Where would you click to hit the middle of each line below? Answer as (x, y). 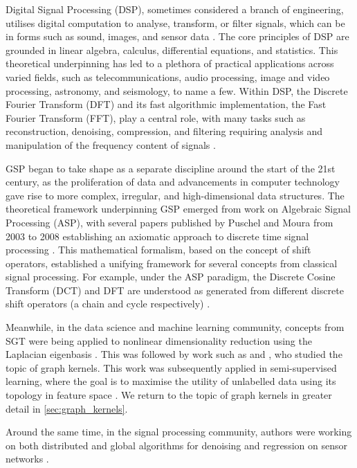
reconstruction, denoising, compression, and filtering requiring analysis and (164, 131)
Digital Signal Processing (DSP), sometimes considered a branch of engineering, (175, 9)
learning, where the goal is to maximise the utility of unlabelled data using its (171, 381)
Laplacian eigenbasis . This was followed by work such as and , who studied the (174, 354)
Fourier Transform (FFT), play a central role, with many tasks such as (156, 117)
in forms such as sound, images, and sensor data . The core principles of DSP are (177, 36)
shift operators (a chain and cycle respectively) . (108, 304)
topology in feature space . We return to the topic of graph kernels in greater (169, 395)
